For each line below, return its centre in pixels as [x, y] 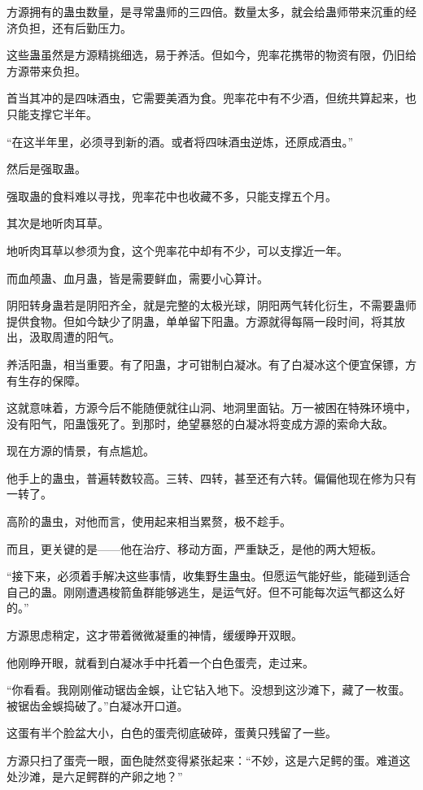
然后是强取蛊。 [46, 169]
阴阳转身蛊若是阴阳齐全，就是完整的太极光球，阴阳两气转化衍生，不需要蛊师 [211, 305]
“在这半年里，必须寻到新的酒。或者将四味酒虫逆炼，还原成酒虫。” [180, 141]
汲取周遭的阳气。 [74, 337]
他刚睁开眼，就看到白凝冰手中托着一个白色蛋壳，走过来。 [160, 662]
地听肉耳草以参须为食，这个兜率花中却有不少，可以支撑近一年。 [177, 250]
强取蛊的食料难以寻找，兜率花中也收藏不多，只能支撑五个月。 [172, 195]
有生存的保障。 [46, 380]
